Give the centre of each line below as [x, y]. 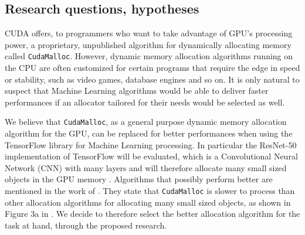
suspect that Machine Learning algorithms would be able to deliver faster [137, 91]
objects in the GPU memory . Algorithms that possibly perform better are [139, 179]
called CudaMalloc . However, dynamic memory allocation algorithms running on [149, 56]
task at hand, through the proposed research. [86, 225]
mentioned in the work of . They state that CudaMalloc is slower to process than [150, 191]
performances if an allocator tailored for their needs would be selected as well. [145, 102]
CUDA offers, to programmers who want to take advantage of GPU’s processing [149, 33]
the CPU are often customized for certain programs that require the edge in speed [152, 68]
